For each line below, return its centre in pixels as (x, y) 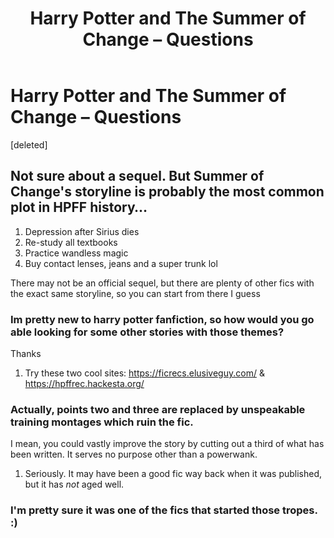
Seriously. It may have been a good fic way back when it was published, (173, 474)
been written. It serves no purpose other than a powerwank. (134, 454)
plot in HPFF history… (79, 207)
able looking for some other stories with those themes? (147, 332)
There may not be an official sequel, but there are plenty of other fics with (162, 283)
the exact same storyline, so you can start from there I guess (135, 293)
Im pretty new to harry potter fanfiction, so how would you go (162, 319)
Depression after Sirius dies (82, 231)
